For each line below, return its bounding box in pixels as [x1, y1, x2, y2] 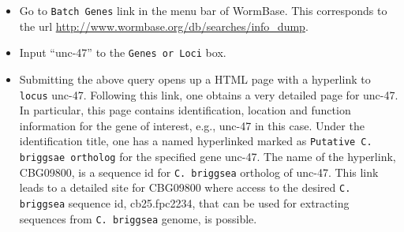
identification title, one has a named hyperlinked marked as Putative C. [19, 133, 372, 149]
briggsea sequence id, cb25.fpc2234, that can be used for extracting [19, 194, 350, 211]
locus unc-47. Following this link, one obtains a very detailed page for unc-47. [19, 86, 398, 103]
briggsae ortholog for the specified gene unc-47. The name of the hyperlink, [19, 148, 396, 164]
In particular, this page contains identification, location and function [19, 102, 351, 118]
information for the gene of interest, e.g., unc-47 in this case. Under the [19, 117, 365, 133]
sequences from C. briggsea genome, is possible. [19, 210, 257, 226]
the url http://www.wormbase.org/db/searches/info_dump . [19, 17, 309, 34]
